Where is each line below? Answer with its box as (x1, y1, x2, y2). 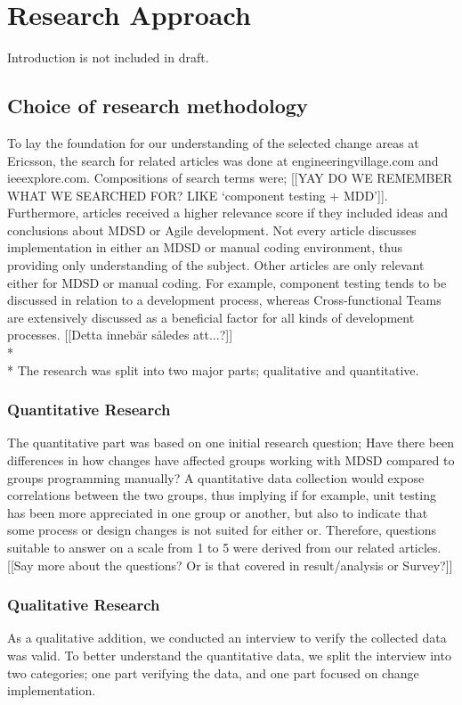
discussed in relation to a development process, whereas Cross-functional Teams (7, 291, 442, 309)
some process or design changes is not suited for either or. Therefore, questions (7, 521, 436, 539)
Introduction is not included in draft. (7, 48, 209, 67)
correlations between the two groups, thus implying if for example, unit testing (7, 486, 436, 504)
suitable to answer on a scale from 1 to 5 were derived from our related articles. (7, 538, 442, 557)
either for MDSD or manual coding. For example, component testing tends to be (7, 273, 447, 291)
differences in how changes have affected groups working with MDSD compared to (7, 451, 455, 470)
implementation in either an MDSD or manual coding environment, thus (7, 238, 402, 257)
